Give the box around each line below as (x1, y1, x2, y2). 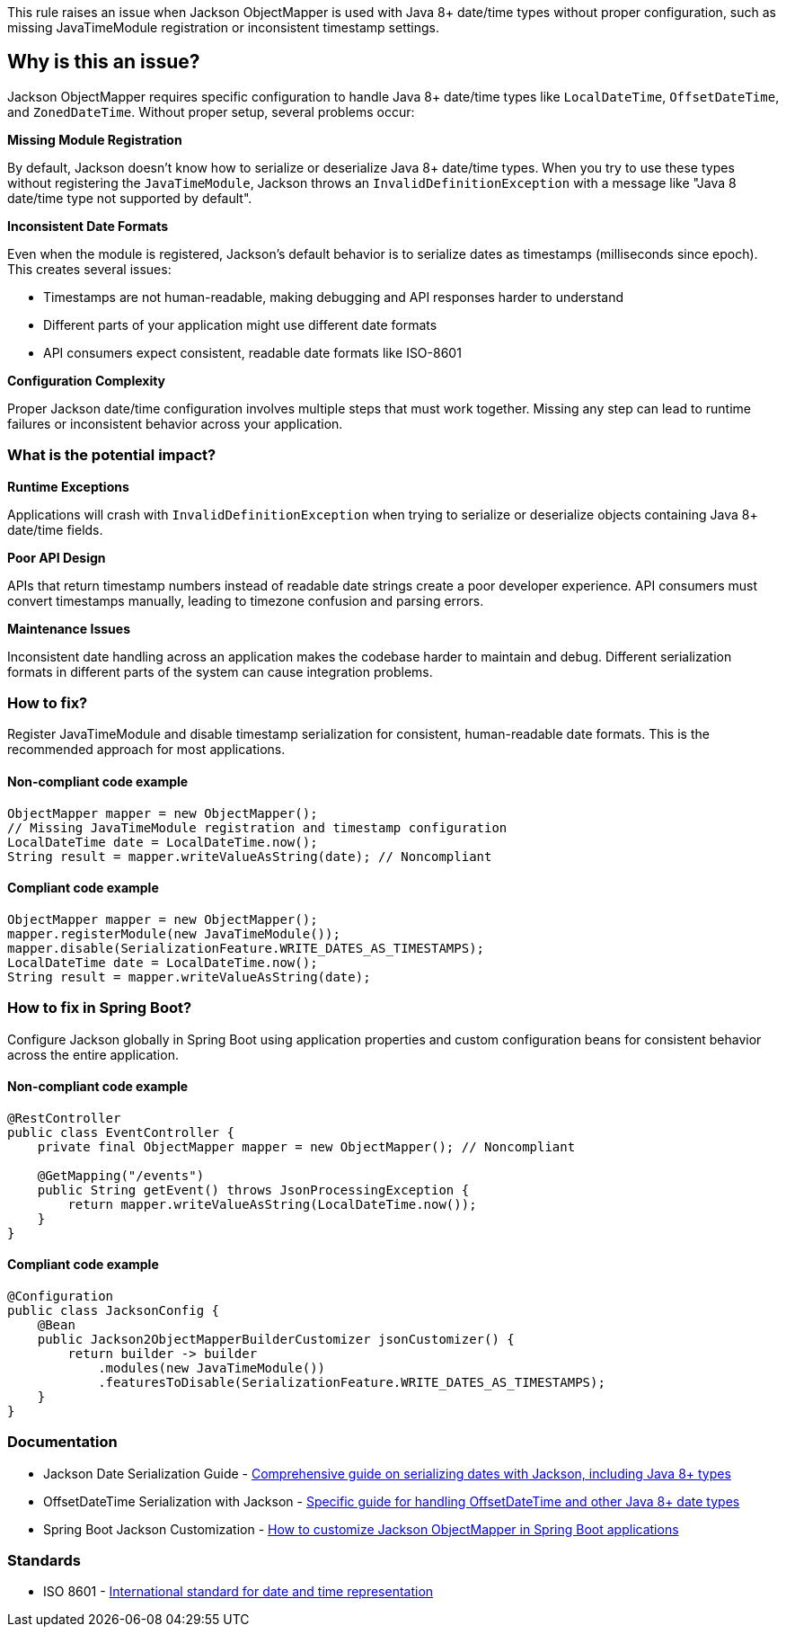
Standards (7, 1551, 82, 1570)
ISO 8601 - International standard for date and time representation (43, 1584, 434, 1600)
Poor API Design (7, 549, 106, 565)
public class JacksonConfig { (7, 1302, 220, 1318)
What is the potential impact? (7, 446, 216, 465)
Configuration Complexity (7, 372, 166, 388)
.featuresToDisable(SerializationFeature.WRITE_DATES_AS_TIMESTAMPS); (98, 1374, 605, 1390)
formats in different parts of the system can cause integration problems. (7, 663, 433, 679)
